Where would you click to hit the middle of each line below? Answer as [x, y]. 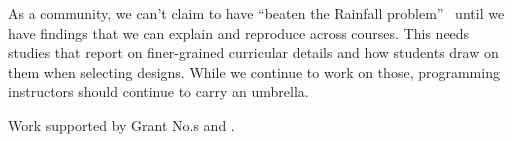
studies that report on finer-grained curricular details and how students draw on [253, 52]
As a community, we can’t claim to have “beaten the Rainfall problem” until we [256, 13]
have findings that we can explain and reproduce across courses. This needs [239, 32]
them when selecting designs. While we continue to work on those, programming [254, 71]
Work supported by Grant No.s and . [121, 124]
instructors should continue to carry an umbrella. [158, 91]
